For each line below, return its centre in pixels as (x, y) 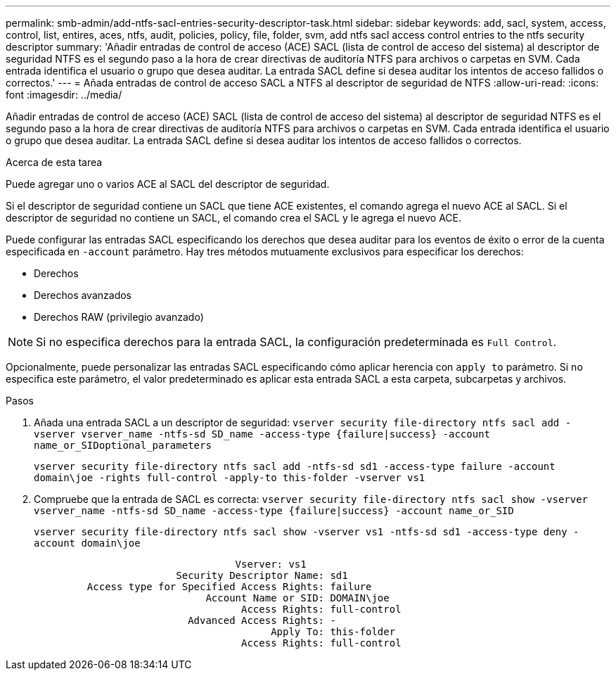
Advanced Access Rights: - (262, 620)
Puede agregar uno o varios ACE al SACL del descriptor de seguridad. (168, 184)
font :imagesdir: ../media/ (64, 95)
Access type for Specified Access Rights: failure (229, 587)
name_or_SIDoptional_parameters (123, 445)
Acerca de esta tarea (54, 162)
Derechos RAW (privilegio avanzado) (119, 317)
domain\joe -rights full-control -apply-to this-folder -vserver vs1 (230, 478)
